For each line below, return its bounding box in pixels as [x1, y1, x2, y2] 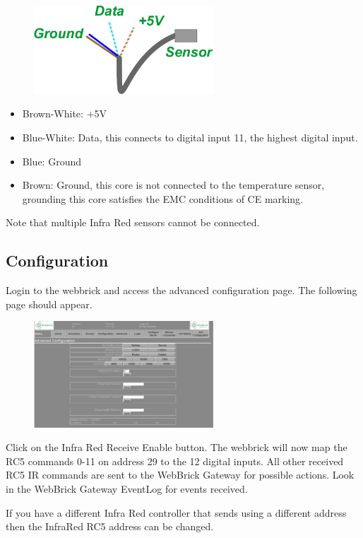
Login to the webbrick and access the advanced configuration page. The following [6, 283, 357, 298]
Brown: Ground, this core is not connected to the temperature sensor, [22, 177, 325, 192]
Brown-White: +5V [22, 106, 107, 121]
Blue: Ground [22, 153, 81, 168]
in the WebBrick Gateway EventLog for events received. [6, 481, 248, 496]
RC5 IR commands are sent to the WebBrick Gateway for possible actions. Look [6, 467, 355, 482]
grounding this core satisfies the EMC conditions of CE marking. [22, 191, 303, 206]
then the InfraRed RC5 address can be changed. [6, 519, 214, 534]
